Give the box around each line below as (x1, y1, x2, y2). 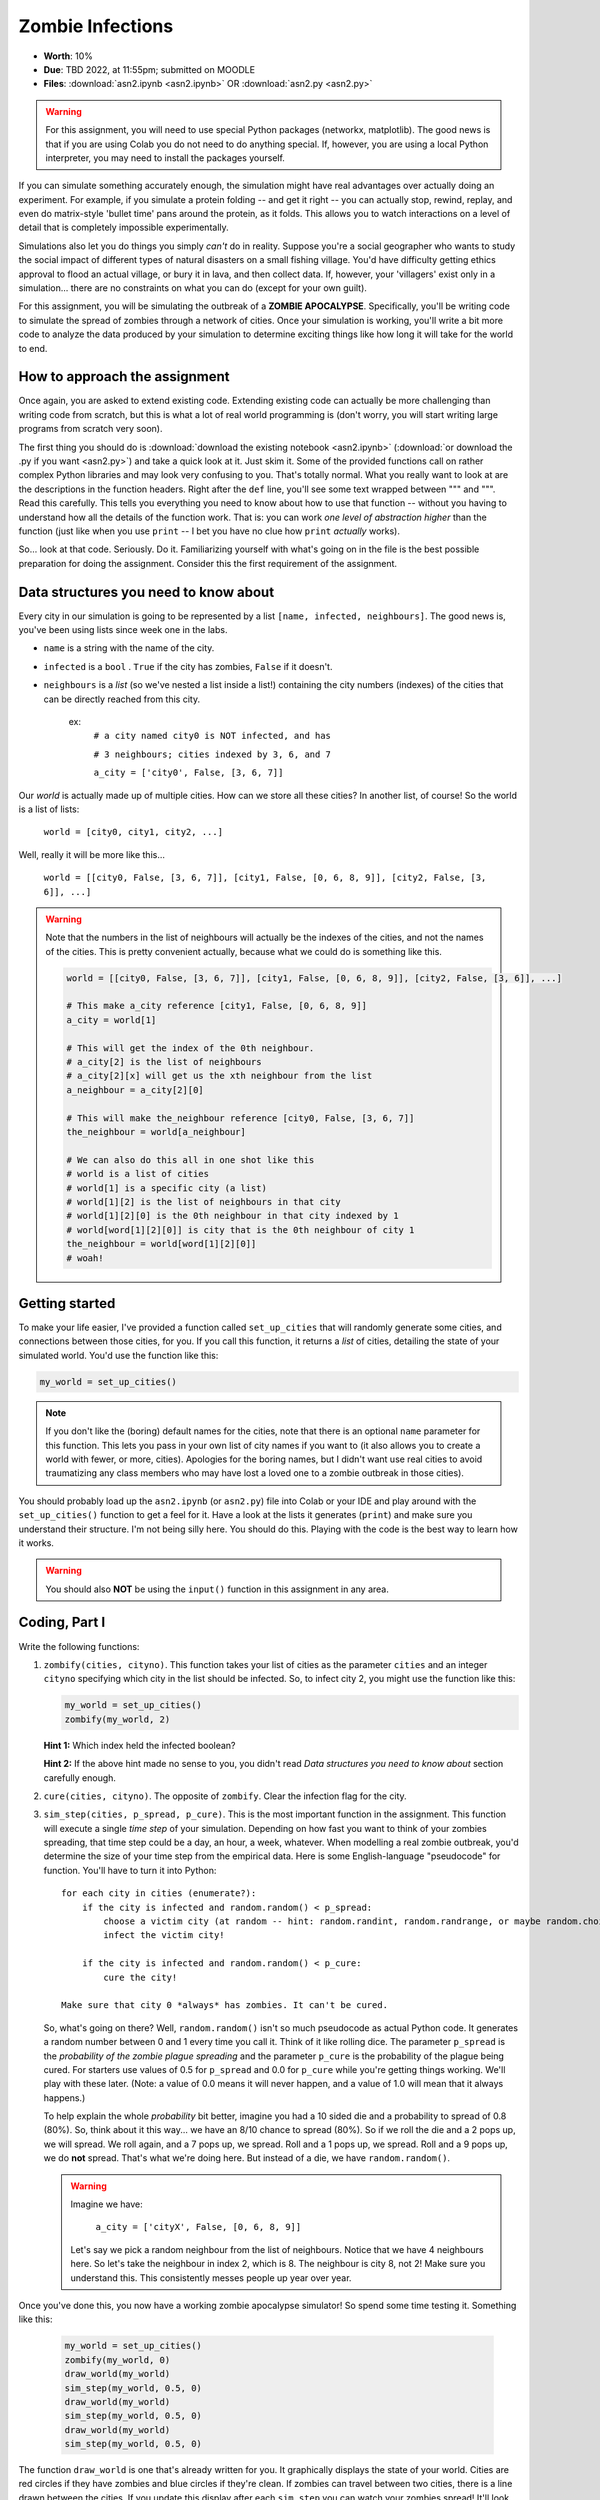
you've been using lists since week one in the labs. (18, 624, 228, 636)
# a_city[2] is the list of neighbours (66, 1056, 262, 1068)
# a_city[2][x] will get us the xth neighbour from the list (66, 1070, 373, 1082)
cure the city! (103, 1971, 178, 1983)
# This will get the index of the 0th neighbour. (66, 1042, 315, 1054)
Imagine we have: (70, 2198, 144, 2210)
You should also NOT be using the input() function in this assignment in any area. (45, 1583, 390, 1595)
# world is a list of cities (66, 1168, 210, 1180)
